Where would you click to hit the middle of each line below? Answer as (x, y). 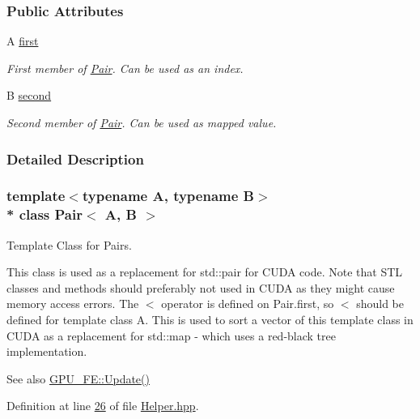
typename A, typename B (168, 196)
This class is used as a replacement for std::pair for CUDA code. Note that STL (205, 272)
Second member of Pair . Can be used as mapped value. (142, 122)
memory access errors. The (73, 304)
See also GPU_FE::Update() (78, 378)
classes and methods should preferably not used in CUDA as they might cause (201, 287)
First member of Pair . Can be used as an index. (125, 68)
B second (29, 95)
